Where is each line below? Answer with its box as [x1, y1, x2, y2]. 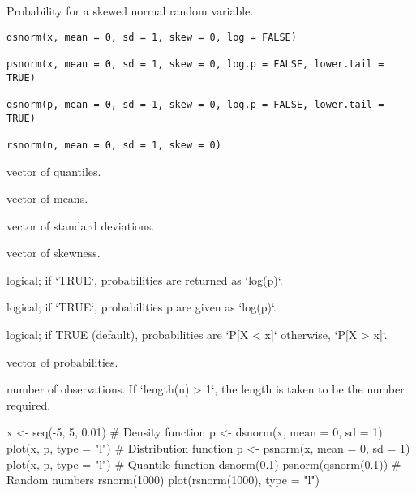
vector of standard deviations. [6, 217, 155, 234]
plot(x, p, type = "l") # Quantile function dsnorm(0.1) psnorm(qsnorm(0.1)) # [6, 455, 401, 472]
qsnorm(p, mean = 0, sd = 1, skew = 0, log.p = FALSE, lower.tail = [6, 98, 384, 110]
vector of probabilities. [6, 353, 118, 370]
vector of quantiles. [6, 162, 101, 179]
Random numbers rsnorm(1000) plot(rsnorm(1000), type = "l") [6, 471, 320, 488]
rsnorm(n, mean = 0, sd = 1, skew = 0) [6, 139, 221, 151]
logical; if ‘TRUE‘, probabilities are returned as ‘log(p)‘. [6, 271, 283, 288]
